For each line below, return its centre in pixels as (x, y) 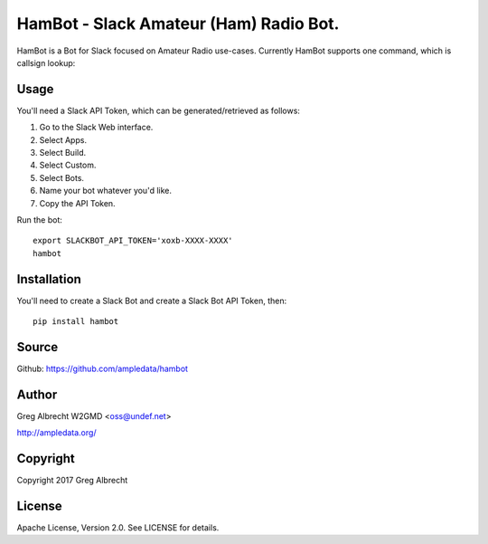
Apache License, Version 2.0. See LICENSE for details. (118, 528)
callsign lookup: (46, 62)
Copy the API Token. (78, 203)
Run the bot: (40, 220)
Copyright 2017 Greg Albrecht (72, 481)
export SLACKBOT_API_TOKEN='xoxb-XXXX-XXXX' (133, 241)
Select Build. (63, 153)
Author (37, 394)
